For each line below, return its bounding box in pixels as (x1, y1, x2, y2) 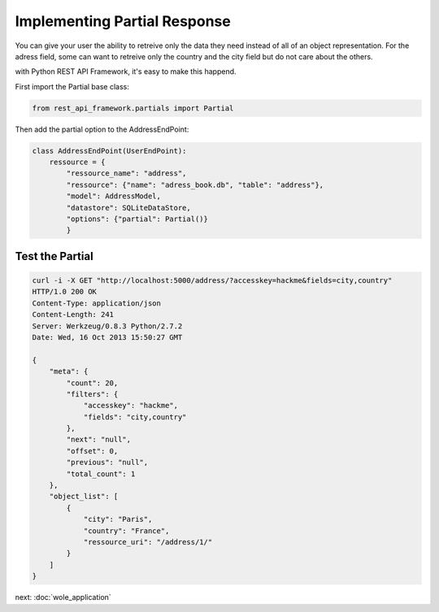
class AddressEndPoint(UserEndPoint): (32, 146, 187, 155)
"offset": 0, (66, 446, 119, 455)
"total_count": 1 (66, 469, 136, 479)
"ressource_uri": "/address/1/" (83, 537, 213, 546)
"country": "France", (83, 526, 170, 536)
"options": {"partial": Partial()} (66, 215, 209, 224)
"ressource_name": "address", (66, 169, 187, 178)
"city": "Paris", (83, 514, 153, 524)
